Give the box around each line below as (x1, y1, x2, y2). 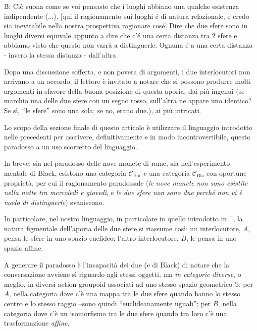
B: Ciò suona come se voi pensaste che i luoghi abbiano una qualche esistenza (4, 1, 239, 11)
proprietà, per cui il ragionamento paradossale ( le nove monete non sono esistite (4, 177, 248, 188)
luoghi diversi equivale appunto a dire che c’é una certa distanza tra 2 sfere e (4, 30, 237, 40)
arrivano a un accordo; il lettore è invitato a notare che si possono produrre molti (4, 76, 251, 86)
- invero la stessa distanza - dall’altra (4, 49, 116, 60)
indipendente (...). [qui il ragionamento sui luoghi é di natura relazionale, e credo (4, 10, 249, 21)
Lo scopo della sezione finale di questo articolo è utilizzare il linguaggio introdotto (4, 122, 253, 132)
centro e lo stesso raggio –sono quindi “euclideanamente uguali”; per (4, 298, 211, 309)
